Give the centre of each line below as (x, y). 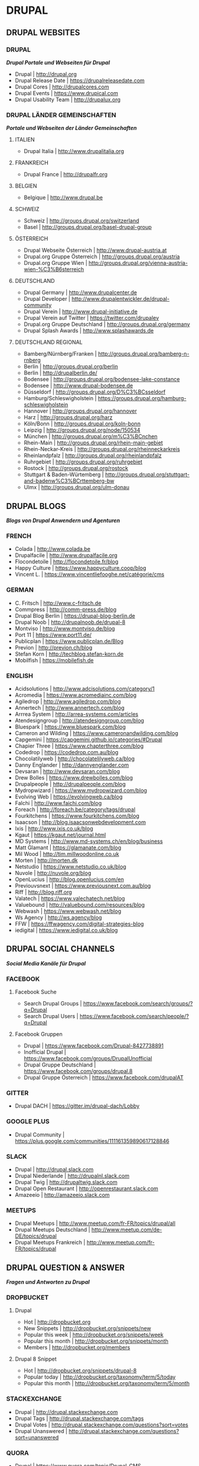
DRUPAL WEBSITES (43, 33)
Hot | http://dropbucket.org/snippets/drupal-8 (80, 1371)
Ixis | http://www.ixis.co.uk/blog (54, 828)
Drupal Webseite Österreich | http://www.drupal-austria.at (95, 250)
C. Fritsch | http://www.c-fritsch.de (58, 603)
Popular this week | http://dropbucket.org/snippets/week (94, 1335)
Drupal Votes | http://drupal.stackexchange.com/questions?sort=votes (101, 1425)
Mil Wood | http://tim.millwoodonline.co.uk (67, 854)
